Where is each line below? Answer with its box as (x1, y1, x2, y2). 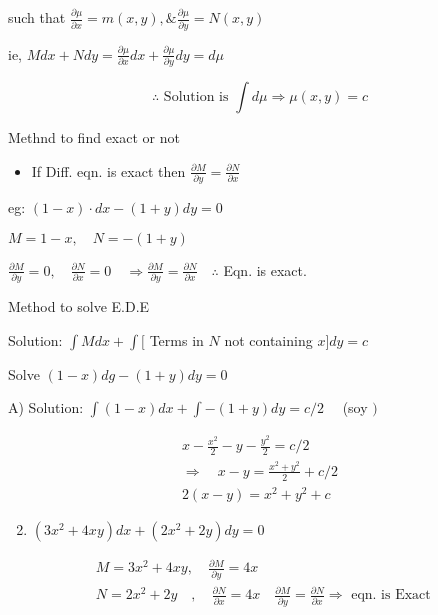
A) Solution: (8, 397, 84, 418)
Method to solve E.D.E (8, 296, 150, 317)
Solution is (163, 90, 229, 105)
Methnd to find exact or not (8, 127, 180, 148)
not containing (224, 329, 313, 350)
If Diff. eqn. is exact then (31, 160, 186, 181)
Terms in (149, 329, 204, 350)
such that (8, 7, 66, 28)
